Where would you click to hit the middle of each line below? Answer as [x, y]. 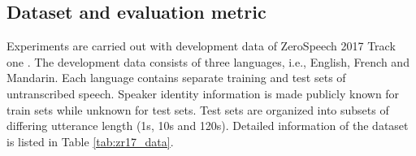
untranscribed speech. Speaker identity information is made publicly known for [203, 93]
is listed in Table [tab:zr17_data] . [90, 141]
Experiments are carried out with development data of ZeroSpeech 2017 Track [201, 46]
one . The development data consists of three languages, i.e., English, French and [208, 61]
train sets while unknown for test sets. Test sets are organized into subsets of [198, 109]
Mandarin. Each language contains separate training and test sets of [176, 78]
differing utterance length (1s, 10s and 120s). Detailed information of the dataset [208, 126]
